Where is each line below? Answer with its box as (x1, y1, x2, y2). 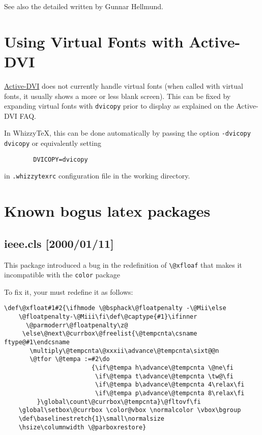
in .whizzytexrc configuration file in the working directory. (4, 170, 190, 181)
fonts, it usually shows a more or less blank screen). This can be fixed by (4, 90, 231, 101)
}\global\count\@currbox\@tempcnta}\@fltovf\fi (37, 398, 201, 405)
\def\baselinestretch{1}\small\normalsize (18, 415, 164, 422)
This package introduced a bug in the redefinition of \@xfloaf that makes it (4, 259, 242, 270)
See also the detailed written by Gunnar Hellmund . (4, 1, 163, 11)
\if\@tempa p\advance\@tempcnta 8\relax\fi (95, 390, 245, 397)
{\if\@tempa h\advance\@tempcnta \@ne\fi (91, 364, 234, 372)
